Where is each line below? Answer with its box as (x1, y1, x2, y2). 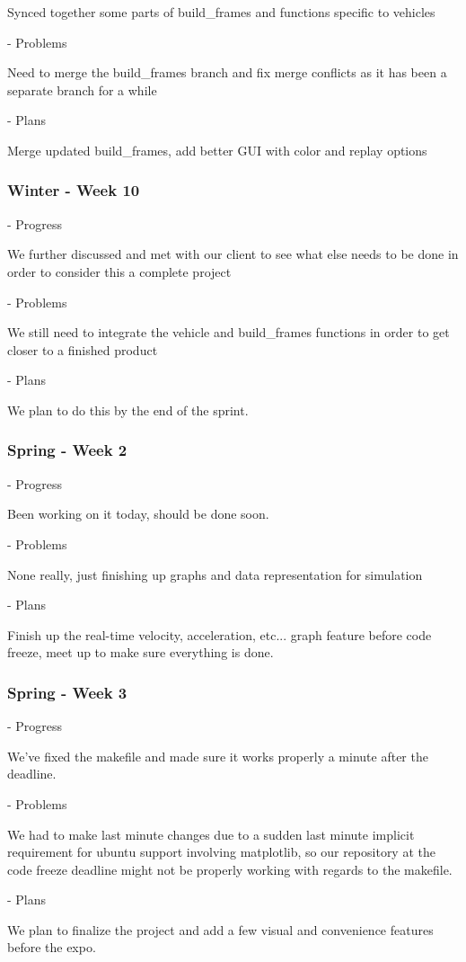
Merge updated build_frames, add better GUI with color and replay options (7, 140, 427, 159)
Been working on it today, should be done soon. (7, 504, 269, 523)
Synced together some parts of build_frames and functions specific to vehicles (7, 3, 435, 21)
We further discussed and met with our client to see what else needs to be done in (7, 245, 459, 263)
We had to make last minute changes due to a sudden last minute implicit (7, 824, 415, 843)
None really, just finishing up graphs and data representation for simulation (7, 565, 423, 583)
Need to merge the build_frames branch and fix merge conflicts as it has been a (7, 63, 447, 82)
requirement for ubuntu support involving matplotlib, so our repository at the (7, 842, 435, 861)
